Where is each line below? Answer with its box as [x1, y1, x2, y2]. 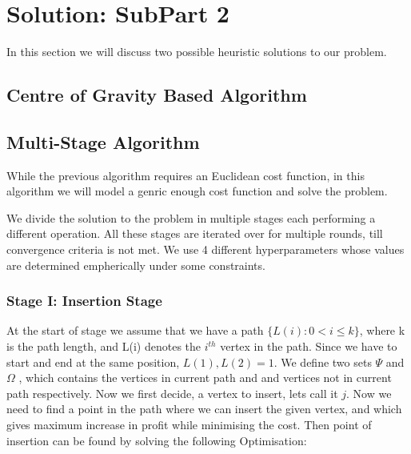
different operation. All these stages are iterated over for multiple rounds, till [6, 225, 383, 242]
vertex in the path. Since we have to [220, 338, 397, 355]
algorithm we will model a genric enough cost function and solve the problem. [6, 183, 388, 199]
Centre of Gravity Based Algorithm [6, 82, 307, 107]
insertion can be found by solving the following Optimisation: [6, 432, 307, 448]
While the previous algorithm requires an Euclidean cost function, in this [6, 167, 365, 183]
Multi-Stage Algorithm [6, 129, 200, 154]
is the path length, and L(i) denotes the [6, 338, 202, 355]
